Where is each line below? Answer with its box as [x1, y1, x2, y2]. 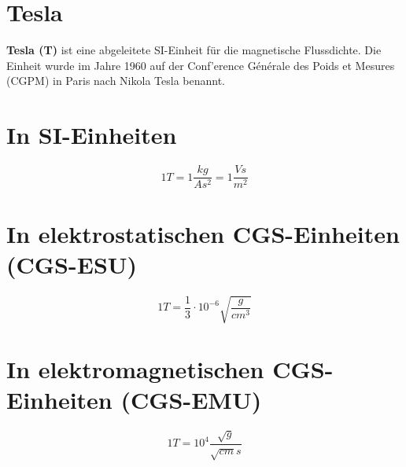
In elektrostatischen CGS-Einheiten [6, 218, 400, 250]
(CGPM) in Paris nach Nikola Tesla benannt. [6, 72, 225, 89]
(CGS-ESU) [6, 248, 138, 281]
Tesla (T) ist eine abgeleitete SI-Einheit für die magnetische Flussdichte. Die [6, 42, 382, 58]
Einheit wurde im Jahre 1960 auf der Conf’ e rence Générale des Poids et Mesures [6, 57, 395, 73]
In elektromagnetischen [6, 353, 264, 385]
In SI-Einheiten [6, 119, 177, 151]
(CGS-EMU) [120, 384, 262, 416]
